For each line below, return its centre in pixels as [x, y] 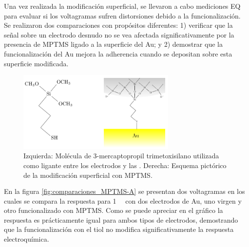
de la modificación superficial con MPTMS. [88, 175]
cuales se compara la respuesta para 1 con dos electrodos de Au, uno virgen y [123, 200]
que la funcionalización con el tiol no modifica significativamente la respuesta [119, 229]
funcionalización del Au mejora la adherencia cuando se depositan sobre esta [118, 53]
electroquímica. [27, 239]
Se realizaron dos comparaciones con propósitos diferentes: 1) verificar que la [118, 25]
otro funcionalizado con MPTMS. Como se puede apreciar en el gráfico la [114, 210]
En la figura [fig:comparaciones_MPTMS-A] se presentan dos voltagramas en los [124, 191]
